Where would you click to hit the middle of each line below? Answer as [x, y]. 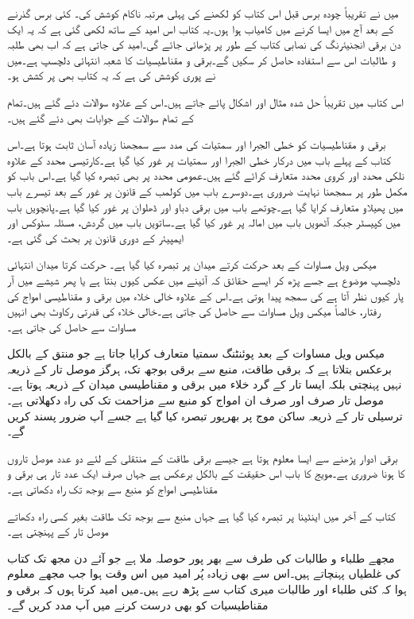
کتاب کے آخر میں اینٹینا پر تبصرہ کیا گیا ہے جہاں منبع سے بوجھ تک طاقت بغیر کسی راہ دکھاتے [201, 515]
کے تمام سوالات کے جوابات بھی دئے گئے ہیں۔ [101, 117]
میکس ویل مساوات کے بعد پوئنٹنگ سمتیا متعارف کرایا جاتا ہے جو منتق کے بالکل [196, 353]
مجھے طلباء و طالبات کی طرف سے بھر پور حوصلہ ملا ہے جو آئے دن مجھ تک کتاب [201, 557]
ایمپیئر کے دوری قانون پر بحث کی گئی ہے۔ [96, 237]
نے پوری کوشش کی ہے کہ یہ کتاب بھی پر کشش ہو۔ [112, 75]
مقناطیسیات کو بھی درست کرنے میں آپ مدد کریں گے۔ [138, 604]
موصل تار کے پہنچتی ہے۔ [58, 531]
